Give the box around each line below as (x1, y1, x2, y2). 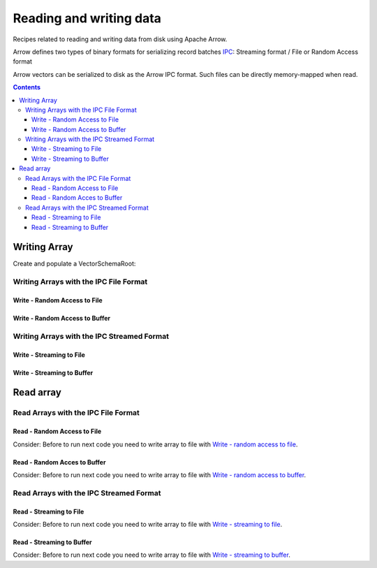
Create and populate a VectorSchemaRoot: (13, 259, 136, 268)
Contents (13, 83, 41, 92)
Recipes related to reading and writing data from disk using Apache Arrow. (13, 35, 228, 43)
